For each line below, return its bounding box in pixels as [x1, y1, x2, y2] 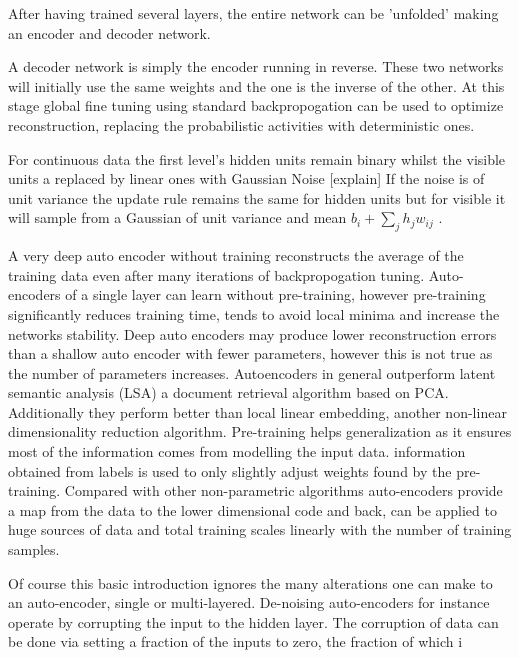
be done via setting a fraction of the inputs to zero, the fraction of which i [8, 631, 463, 652]
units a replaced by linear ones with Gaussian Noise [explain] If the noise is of [8, 168, 485, 189]
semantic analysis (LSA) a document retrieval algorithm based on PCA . [8, 382, 449, 403]
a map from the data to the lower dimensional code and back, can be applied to [8, 499, 497, 520]
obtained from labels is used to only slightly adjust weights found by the [8, 460, 452, 481]
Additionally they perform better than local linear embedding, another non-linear [8, 401, 507, 422]
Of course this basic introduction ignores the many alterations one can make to [8, 572, 493, 593]
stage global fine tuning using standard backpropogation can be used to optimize [8, 95, 504, 116]
